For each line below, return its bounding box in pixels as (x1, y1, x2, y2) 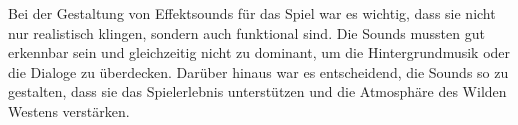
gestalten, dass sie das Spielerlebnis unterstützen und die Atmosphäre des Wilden (8, 81, 507, 102)
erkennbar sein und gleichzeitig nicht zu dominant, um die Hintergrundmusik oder (8, 42, 511, 63)
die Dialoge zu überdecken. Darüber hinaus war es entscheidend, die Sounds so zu (8, 61, 509, 82)
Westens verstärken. (8, 100, 130, 121)
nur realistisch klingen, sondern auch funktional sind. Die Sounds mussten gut (8, 22, 485, 43)
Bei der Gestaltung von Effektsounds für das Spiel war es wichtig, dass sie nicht (8, 3, 496, 23)
